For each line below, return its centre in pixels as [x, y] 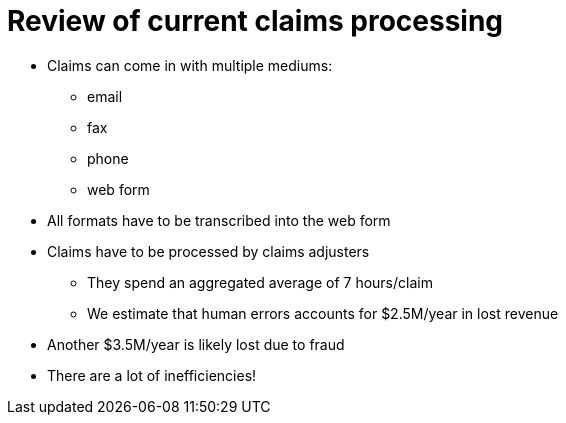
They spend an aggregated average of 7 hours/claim [260, 282]
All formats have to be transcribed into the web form [219, 220]
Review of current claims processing [255, 21]
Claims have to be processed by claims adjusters [208, 251]
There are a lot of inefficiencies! [152, 375]
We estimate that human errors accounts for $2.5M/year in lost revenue [323, 313]
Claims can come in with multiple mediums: [190, 65]
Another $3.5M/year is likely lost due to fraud [196, 344]
